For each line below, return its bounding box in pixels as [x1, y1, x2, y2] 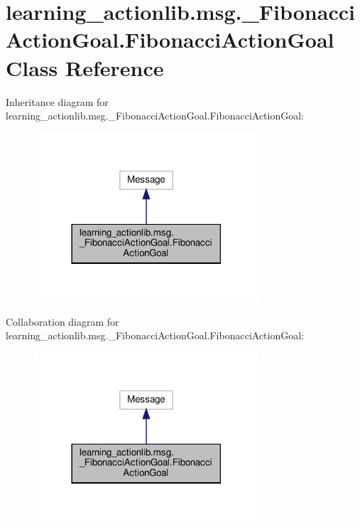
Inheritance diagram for [6, 94, 109, 109]
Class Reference [6, 53, 164, 82]
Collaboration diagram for [6, 314, 119, 329]
